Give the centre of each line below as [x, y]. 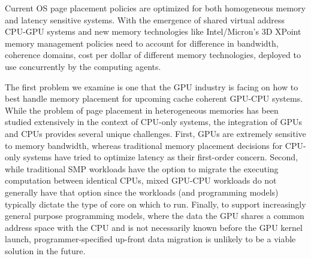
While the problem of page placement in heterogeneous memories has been [142, 110]
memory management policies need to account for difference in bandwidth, [142, 43]
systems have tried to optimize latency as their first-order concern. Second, [161, 157]
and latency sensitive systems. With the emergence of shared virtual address [145, 19]
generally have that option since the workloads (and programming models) [142, 192]
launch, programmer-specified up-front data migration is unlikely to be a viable [150, 239]
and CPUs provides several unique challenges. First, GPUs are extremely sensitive [155, 133]
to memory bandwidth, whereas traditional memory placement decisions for [144, 145]
